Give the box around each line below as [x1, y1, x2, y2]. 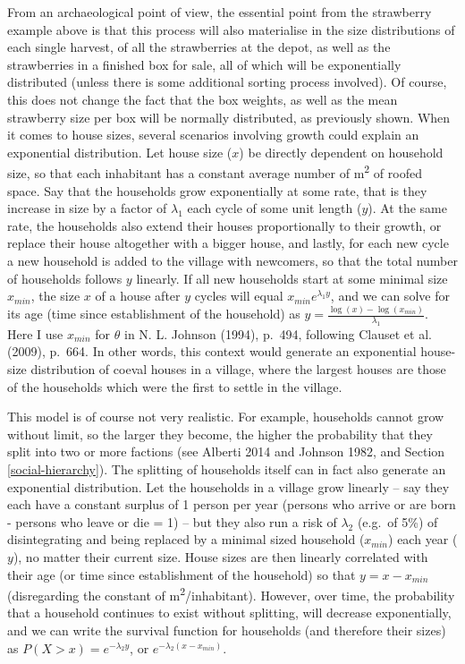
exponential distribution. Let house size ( [7, 142, 232, 161]
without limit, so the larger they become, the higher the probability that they [7, 424, 433, 443]
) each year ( [388, 530, 458, 549]
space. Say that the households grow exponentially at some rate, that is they [7, 181, 427, 200]
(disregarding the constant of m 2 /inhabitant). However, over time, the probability [7, 583, 455, 604]
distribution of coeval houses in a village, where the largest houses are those [30, 360, 446, 379]
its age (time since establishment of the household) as [7, 304, 300, 323]
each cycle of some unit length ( [187, 199, 362, 217]
